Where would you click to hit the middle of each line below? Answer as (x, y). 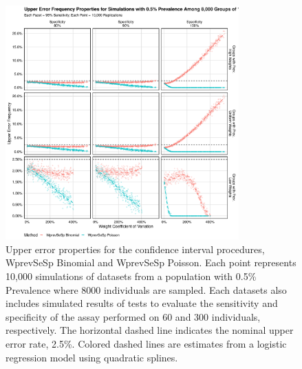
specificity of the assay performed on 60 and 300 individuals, (133, 316)
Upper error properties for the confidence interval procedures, (135, 249)
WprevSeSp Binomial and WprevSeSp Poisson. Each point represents (151, 262)
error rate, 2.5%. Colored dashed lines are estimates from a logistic (146, 343)
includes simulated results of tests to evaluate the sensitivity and (142, 303)
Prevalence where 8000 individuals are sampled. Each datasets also (146, 289)
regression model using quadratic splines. (92, 357)
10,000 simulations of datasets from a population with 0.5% (131, 276)
